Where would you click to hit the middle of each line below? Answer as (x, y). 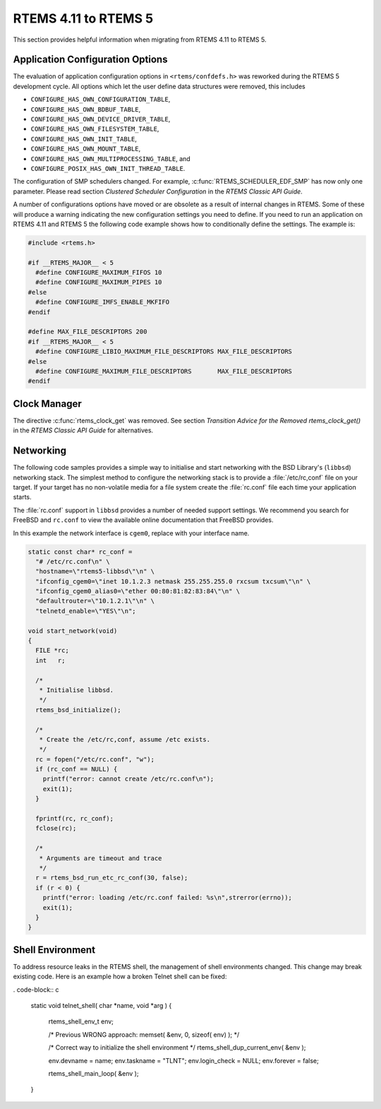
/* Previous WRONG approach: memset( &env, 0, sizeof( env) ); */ (144, 1034)
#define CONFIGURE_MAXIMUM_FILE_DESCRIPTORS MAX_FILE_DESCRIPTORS (164, 371)
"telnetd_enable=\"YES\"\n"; (86, 611)
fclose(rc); (56, 829)
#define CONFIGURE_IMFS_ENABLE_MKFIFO (102, 302)
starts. (22, 497)
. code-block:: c (36, 990)
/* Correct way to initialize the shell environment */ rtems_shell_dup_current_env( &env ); (177, 1048)
